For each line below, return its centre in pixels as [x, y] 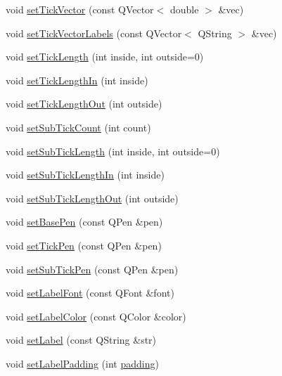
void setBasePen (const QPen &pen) [84, 222]
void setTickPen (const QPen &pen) [84, 245]
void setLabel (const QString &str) [81, 340]
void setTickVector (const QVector [80, 9]
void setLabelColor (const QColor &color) [96, 316]
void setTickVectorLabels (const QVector [94, 33]
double [184, 9]
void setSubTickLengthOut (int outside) [92, 198]
